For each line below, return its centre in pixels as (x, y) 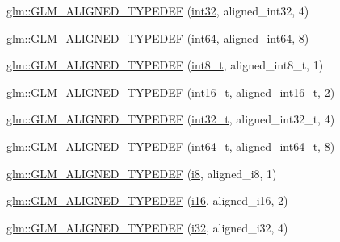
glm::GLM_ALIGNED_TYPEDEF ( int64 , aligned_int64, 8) (158, 38)
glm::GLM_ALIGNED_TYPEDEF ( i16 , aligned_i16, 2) (147, 200)
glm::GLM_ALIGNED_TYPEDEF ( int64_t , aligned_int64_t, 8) (171, 146)
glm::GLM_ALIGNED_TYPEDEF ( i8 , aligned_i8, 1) (142, 173)
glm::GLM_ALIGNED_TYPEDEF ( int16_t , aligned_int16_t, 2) (171, 92)
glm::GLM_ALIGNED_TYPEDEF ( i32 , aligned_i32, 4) (147, 227)
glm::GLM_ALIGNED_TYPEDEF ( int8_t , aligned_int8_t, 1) (165, 65)
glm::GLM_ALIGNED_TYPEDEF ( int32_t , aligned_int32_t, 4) (171, 119)
